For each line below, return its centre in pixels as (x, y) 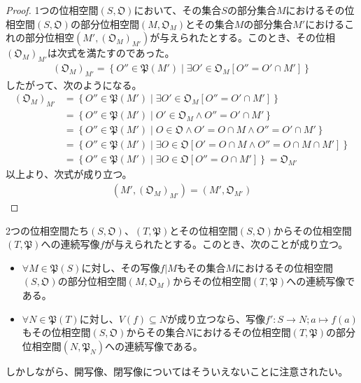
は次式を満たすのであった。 (111, 53)
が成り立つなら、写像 (217, 318)
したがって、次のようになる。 (74, 84)
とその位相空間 (204, 230)
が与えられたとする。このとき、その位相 (242, 37)
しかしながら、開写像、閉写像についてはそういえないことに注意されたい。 (177, 371)
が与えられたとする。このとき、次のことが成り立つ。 (226, 244)
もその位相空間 (56, 332)
